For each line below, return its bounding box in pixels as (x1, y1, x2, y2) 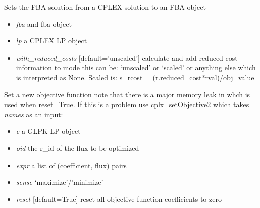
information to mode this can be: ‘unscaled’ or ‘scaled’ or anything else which (16, 62, 256, 73)
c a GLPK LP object (16, 126, 81, 136)
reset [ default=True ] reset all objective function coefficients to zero (16, 193, 222, 204)
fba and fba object (16, 18, 72, 29)
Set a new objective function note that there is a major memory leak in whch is (4, 89, 250, 99)
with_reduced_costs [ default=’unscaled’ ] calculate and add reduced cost (16, 52, 238, 63)
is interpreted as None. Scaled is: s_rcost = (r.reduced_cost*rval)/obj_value (16, 72, 254, 82)
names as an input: (4, 109, 63, 119)
